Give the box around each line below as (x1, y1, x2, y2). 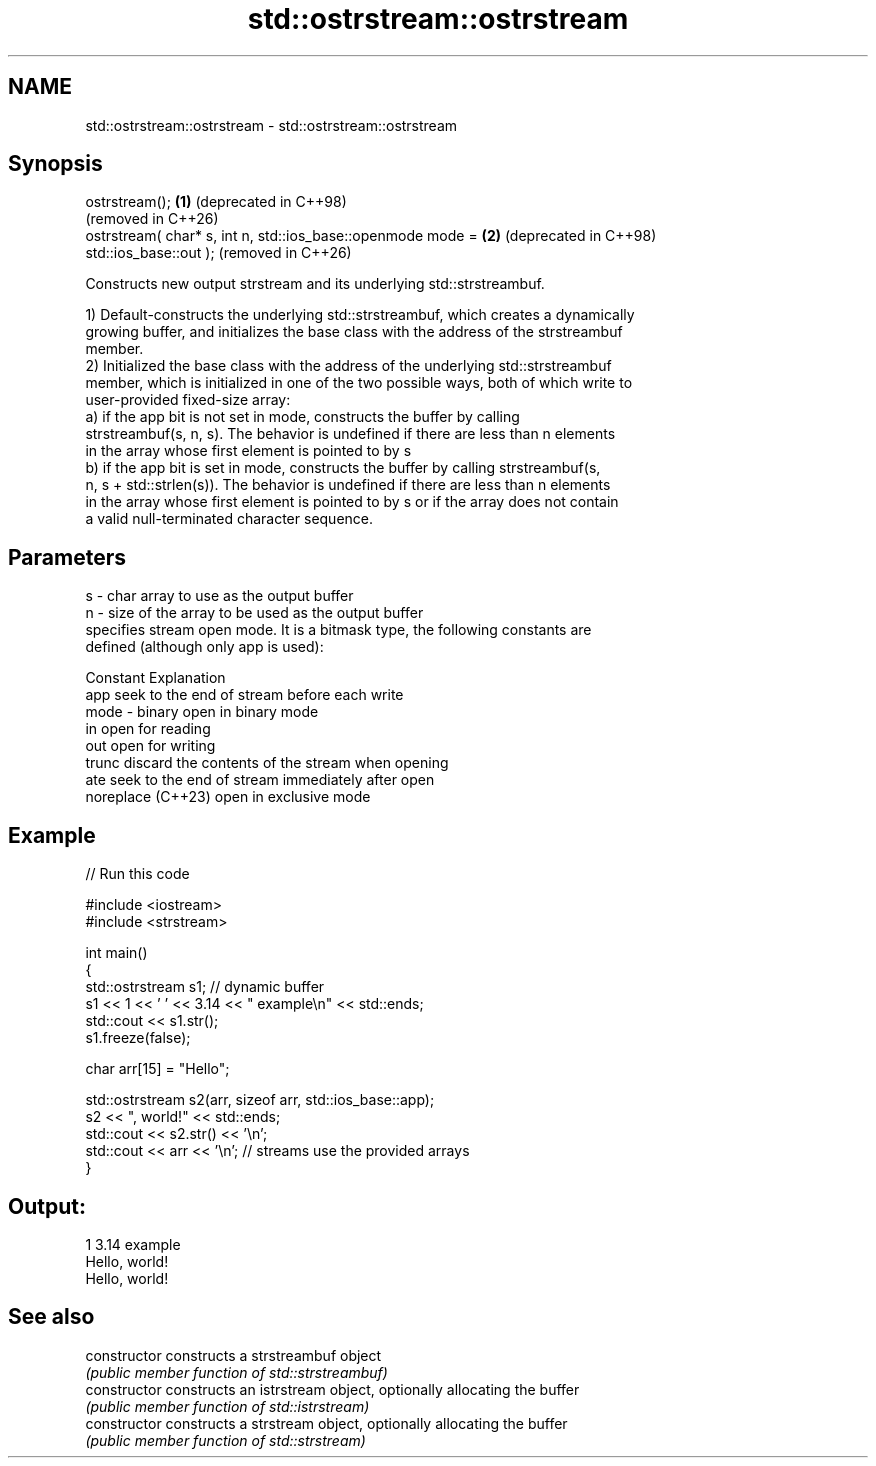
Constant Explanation (85, 669, 226, 687)
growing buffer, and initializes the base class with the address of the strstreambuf (85, 323, 623, 341)
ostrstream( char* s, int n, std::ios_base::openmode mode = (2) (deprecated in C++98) (85, 227, 657, 245)
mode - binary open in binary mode (85, 703, 319, 721)
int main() (85, 944, 148, 962)
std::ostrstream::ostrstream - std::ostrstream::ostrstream (85, 116, 458, 134)
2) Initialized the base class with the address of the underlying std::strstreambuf (85, 357, 612, 375)
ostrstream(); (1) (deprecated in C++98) (85, 193, 347, 211)
